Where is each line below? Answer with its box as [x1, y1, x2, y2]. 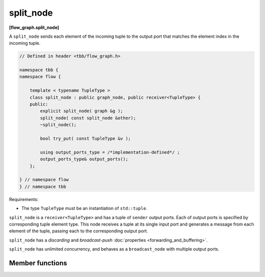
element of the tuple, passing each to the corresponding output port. [9, 228, 148, 234]
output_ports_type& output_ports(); [40, 156, 129, 162]
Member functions [9, 259, 67, 267]
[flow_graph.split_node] [9, 25, 59, 30]
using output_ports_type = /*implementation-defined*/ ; [40, 150, 180, 155]
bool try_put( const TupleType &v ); [40, 136, 131, 141]
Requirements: [9, 196, 39, 202]
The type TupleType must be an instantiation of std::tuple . [21, 205, 147, 211]
